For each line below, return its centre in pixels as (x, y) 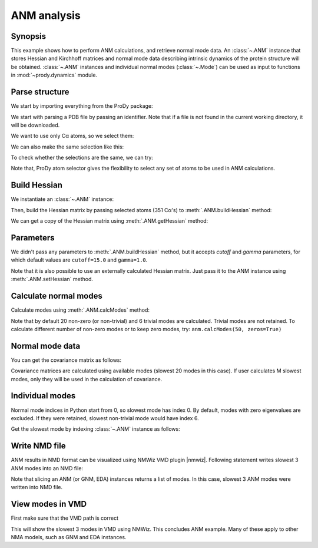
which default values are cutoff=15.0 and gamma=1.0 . (79, 260)
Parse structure (40, 92)
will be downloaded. (35, 125)
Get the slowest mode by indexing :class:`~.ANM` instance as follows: (95, 429)
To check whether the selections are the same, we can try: (82, 158)
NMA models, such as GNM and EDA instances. (69, 537)
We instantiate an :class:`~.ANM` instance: (62, 199)
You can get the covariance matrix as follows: (66, 360)
